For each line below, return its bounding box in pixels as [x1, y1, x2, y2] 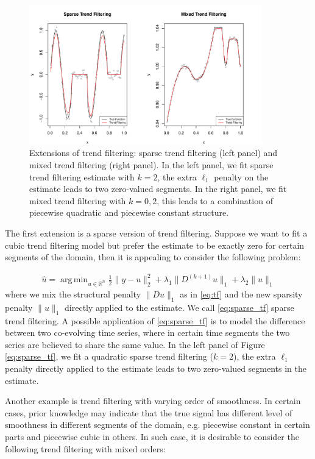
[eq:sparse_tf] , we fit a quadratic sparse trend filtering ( [5, 350, 213, 363]
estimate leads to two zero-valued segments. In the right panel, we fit [29, 182, 287, 195]
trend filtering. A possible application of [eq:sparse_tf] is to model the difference [5, 314, 305, 327]
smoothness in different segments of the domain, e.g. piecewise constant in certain [5, 418, 310, 431]
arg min [60, 276, 88, 285]
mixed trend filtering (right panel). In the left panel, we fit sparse [29, 158, 274, 171]
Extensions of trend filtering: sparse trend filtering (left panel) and [29, 146, 278, 159]
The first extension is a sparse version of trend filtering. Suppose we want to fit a [5, 226, 308, 239]
